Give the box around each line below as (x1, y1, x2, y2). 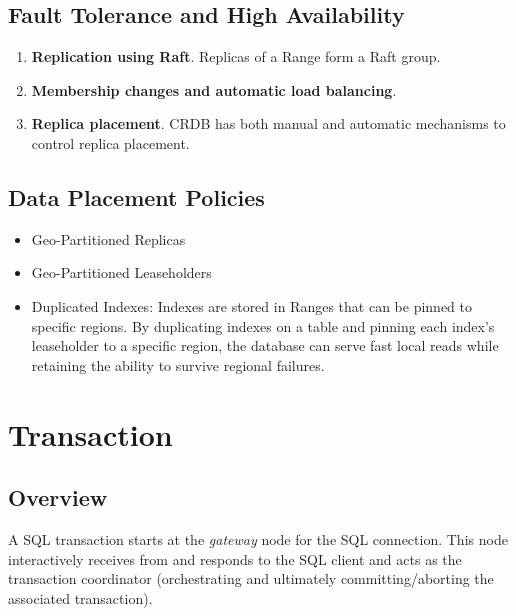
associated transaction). (8, 587, 153, 608)
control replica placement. (31, 132, 190, 153)
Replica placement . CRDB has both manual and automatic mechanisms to (31, 113, 506, 134)
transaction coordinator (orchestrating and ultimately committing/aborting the (8, 568, 494, 589)
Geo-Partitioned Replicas (31, 228, 186, 249)
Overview (8, 482, 108, 513)
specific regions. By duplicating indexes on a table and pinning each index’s (31, 315, 495, 336)
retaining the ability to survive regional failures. (31, 354, 325, 375)
